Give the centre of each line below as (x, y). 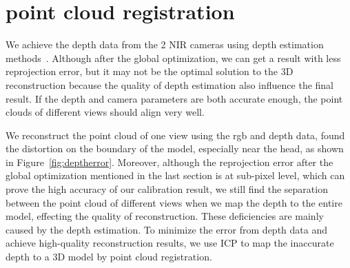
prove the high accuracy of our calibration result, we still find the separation (167, 189)
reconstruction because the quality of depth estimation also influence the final (170, 84)
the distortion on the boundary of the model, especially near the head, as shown (175, 148)
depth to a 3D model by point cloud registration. (109, 257)
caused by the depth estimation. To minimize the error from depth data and (166, 229)
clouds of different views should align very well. (105, 112)
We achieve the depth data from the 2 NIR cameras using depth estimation (165, 44)
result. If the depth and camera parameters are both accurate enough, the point (174, 98)
